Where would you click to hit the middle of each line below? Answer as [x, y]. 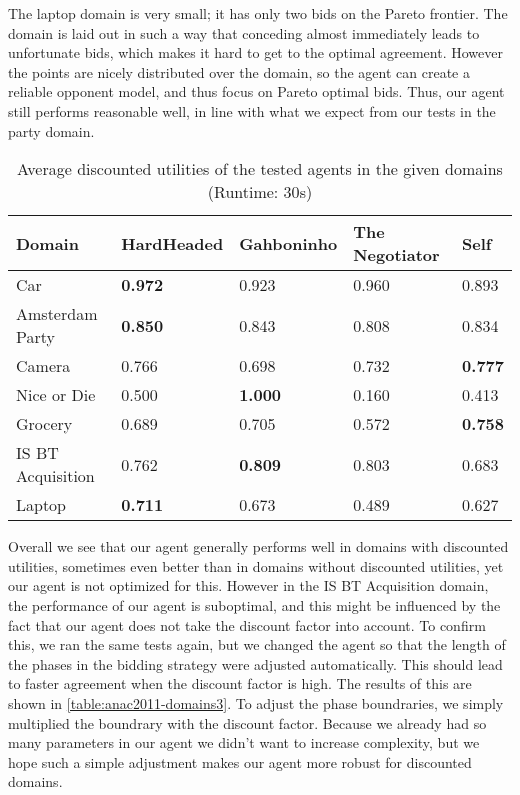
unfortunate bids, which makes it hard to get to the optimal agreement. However [255, 52]
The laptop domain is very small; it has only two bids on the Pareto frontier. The [258, 13]
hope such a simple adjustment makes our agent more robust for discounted [240, 761]
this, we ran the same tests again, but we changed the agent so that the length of [257, 644]
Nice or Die [56, 395]
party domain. [51, 130]
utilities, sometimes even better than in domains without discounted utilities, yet [256, 565]
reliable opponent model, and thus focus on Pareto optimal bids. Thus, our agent [256, 91]
